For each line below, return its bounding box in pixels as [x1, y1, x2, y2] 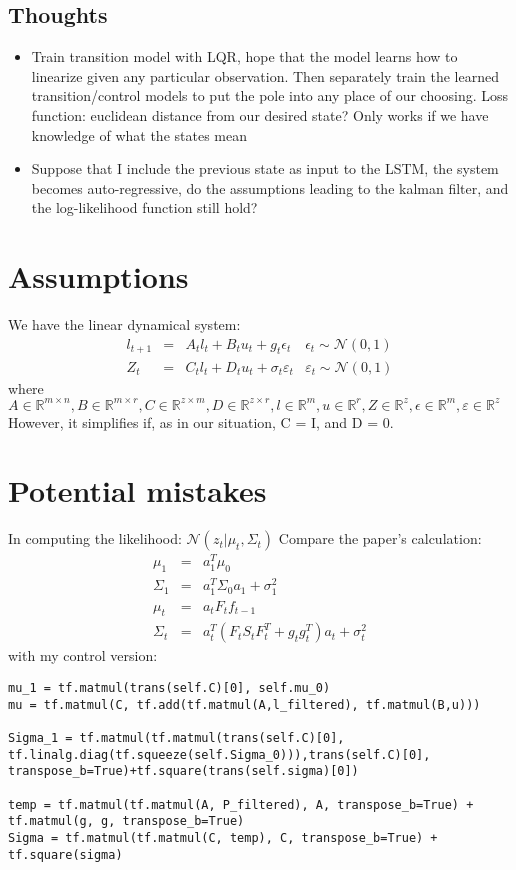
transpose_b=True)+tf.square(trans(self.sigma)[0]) [8, 764, 359, 779]
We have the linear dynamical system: [8, 314, 241, 335]
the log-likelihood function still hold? [31, 197, 258, 218]
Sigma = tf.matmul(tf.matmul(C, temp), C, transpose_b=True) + [8, 830, 438, 845]
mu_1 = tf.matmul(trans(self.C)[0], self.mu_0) [8, 680, 331, 695]
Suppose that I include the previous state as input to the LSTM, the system [31, 158, 499, 179]
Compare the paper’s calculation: [278, 528, 482, 549]
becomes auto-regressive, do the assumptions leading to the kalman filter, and [31, 177, 509, 198]
